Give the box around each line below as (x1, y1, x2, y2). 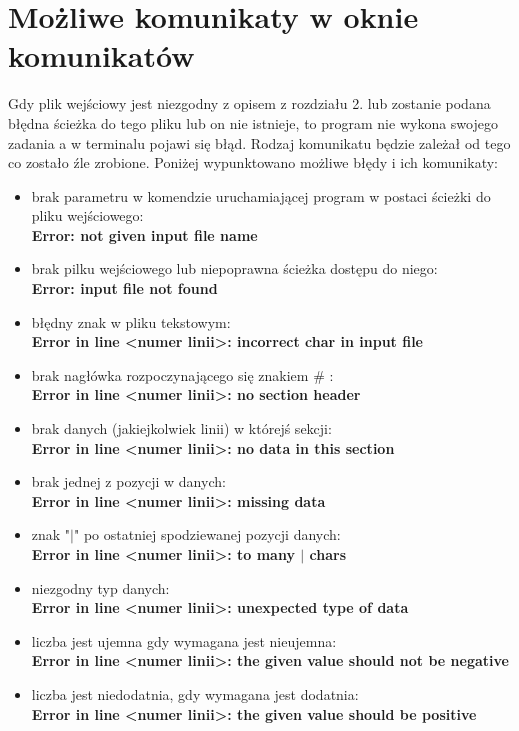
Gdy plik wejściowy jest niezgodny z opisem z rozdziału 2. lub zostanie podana (8, 93, 491, 114)
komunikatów (8, 35, 195, 76)
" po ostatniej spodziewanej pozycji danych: (74, 524, 341, 545)
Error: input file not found (31, 278, 218, 299)
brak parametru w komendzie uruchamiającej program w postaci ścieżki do (31, 185, 491, 206)
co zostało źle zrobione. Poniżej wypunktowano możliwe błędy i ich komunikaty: (8, 152, 498, 173)
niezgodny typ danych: (31, 577, 170, 598)
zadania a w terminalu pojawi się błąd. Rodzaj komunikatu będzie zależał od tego (8, 132, 511, 153)
